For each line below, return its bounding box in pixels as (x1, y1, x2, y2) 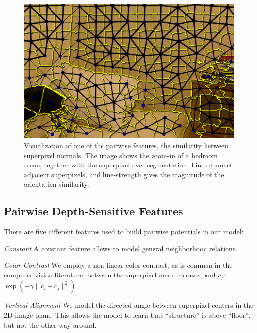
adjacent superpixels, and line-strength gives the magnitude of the (24, 169, 224, 179)
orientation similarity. (24, 179, 89, 189)
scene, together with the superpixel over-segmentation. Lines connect (24, 160, 233, 170)
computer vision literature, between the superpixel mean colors (4, 270, 195, 280)
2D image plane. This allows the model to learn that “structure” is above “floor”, (4, 310, 251, 320)
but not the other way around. (4, 319, 97, 330)
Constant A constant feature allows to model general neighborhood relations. (4, 243, 238, 253)
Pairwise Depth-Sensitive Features (4, 203, 183, 219)
